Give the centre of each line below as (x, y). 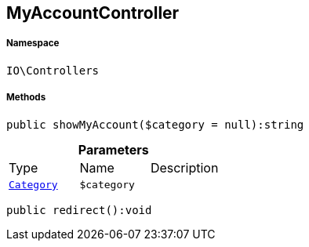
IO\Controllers (53, 70)
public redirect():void (79, 210)
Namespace (33, 44)
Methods (26, 98)
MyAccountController (93, 13)
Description (184, 167)
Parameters (113, 149)
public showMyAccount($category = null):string (155, 124)
